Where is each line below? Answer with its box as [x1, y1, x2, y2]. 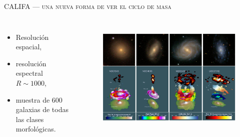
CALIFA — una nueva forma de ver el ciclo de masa [4, 1, 171, 11]
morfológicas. [15, 124, 56, 134]
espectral [15, 68, 43, 78]
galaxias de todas [15, 104, 68, 115]
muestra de [15, 94, 50, 105]
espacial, [15, 41, 42, 52]
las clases [15, 114, 44, 124]
